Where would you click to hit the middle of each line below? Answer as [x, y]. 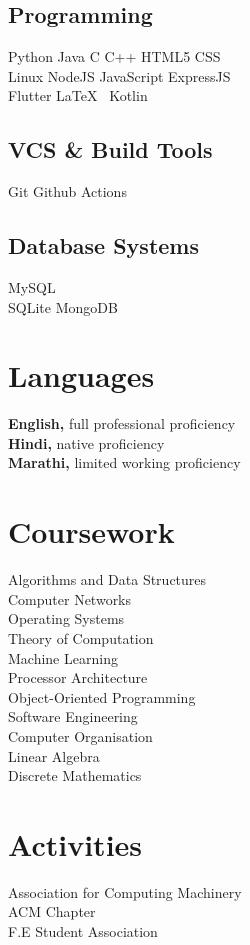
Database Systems [103, 245]
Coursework [91, 531]
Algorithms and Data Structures [107, 579]
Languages [81, 375]
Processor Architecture [78, 677]
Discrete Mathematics [75, 775]
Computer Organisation [80, 735]
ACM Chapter [52, 911]
